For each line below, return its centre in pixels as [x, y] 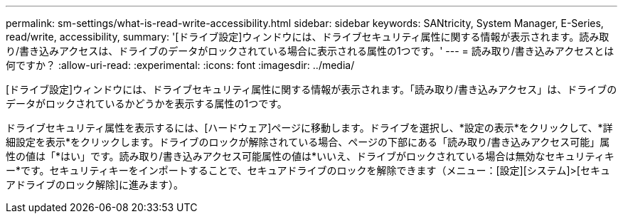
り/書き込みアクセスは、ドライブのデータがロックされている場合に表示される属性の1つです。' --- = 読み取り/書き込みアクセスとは [310, 51]
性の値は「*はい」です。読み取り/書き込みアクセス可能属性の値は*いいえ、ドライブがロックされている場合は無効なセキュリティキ [310, 156]
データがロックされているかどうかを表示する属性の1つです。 [147, 103]
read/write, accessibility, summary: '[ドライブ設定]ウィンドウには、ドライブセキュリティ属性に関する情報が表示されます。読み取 [308, 37]
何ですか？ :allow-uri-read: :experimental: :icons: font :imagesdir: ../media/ [180, 65]
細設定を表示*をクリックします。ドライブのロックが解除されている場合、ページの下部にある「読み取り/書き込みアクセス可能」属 [308, 142]
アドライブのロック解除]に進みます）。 [95, 185]
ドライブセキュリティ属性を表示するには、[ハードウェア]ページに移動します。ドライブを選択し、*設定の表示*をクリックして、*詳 [309, 128]
